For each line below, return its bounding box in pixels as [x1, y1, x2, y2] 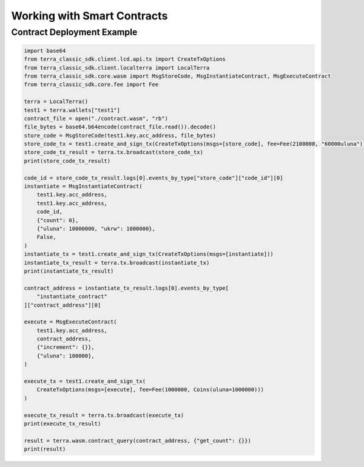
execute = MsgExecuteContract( [24, 319, 118, 325]
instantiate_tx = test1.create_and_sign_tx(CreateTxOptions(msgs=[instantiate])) [24, 251, 274, 257]
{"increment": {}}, [36, 344, 95, 351]
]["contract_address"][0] [24, 302, 101, 308]
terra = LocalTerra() [24, 98, 89, 105]
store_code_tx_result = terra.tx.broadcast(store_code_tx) [24, 149, 203, 156]
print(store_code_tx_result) [24, 157, 111, 164]
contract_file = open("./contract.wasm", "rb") [24, 115, 168, 122]
